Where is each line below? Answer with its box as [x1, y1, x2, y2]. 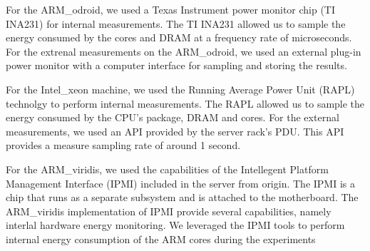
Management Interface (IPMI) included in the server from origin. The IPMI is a [6, 175, 355, 190]
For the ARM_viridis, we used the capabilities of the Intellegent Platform [6, 161, 329, 176]
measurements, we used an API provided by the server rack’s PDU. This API [6, 123, 344, 138]
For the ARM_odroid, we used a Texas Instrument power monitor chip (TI [6, 2, 336, 16]
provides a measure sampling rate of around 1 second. [6, 138, 241, 153]
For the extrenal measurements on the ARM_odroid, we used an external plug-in [6, 43, 361, 58]
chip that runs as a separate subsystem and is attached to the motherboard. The [6, 190, 359, 205]
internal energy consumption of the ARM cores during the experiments [6, 231, 316, 246]
